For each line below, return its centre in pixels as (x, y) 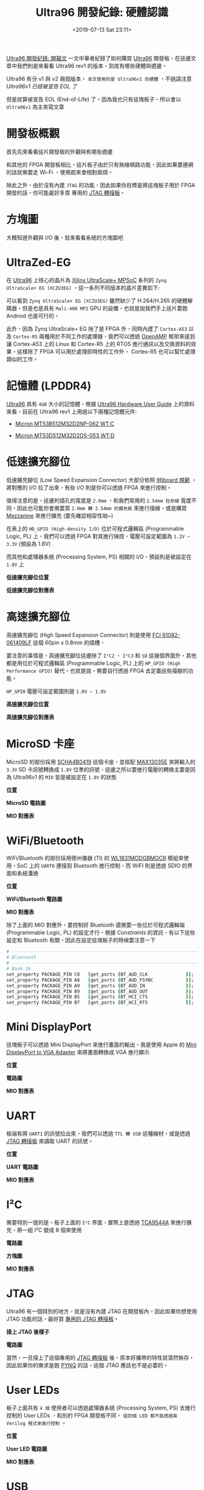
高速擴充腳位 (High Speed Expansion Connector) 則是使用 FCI (83, 635)
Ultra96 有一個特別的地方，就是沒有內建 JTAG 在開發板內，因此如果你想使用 (102, 1311)
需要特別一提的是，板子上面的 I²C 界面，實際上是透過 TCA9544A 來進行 (97, 1222)
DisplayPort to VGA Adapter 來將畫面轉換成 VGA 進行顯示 (78, 1052)
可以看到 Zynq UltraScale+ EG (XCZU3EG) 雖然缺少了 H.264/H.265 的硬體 (97, 300)
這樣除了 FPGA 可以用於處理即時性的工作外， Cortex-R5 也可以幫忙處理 (106, 351)
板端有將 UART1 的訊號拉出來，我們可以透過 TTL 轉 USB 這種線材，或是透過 (98, 1134)
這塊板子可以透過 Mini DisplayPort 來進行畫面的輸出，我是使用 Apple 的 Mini (102, 1045)
